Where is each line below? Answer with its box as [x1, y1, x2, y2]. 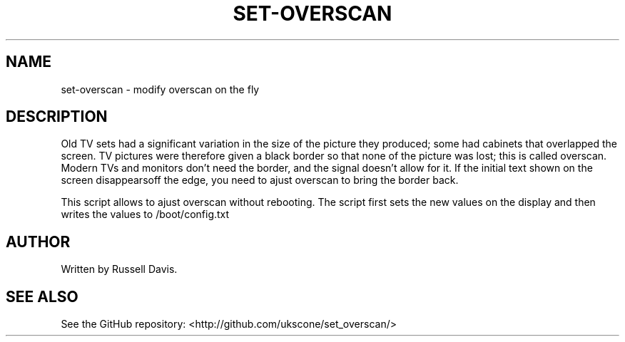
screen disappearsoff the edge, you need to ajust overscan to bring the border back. [61, 174, 459, 187]
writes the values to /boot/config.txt [61, 208, 230, 221]
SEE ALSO [6, 287, 78, 306]
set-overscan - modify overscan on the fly [61, 83, 260, 95]
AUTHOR [6, 232, 71, 251]
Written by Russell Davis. [61, 263, 178, 276]
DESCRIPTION [6, 108, 108, 126]
